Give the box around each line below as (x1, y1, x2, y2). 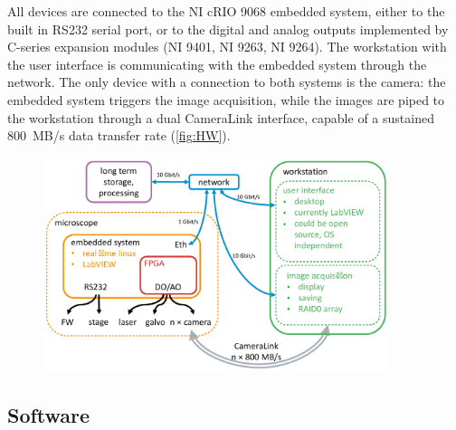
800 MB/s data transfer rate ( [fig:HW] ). (7, 126, 231, 145)
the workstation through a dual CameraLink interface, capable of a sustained (7, 108, 434, 127)
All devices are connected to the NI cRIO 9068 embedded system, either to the (7, 2, 445, 20)
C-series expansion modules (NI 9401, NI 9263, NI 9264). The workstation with (7, 37, 447, 56)
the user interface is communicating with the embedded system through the (7, 54, 427, 73)
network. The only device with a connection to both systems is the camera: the (7, 72, 446, 91)
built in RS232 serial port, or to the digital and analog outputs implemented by (7, 19, 449, 38)
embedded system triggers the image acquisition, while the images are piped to (7, 90, 445, 109)
